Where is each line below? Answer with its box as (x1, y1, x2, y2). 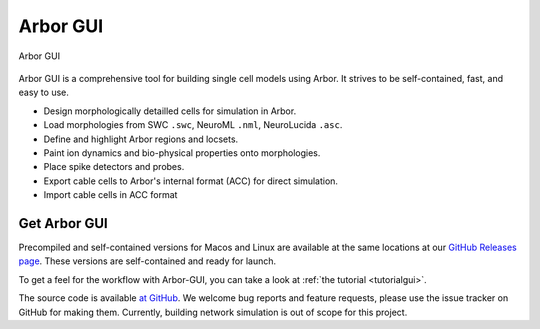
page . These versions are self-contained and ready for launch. (18, 255, 277, 267)
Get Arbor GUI (18, 215, 109, 232)
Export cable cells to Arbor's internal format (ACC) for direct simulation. (43, 175, 339, 187)
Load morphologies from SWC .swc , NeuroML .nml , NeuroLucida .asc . (43, 119, 343, 131)
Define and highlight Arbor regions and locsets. (43, 133, 239, 145)
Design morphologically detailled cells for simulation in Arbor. (43, 105, 297, 117)
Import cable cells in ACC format (43, 189, 178, 201)
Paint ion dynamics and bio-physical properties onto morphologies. (43, 146, 321, 159)
